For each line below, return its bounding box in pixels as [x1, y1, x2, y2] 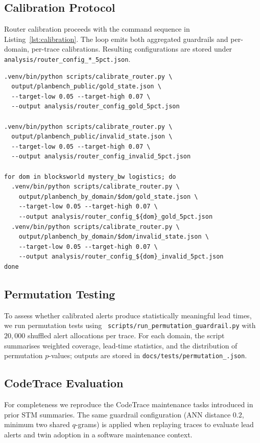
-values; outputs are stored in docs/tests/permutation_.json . [49, 350, 247, 361]
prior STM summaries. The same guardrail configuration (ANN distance [4, 409, 231, 419]
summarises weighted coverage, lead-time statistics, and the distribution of [4, 340, 238, 351]
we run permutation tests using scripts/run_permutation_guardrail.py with [4, 320, 256, 331]
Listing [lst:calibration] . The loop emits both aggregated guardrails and [4, 33, 228, 44]
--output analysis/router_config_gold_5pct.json [11, 103, 180, 110]
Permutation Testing [4, 286, 115, 301]
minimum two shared [4, 419, 70, 430]
